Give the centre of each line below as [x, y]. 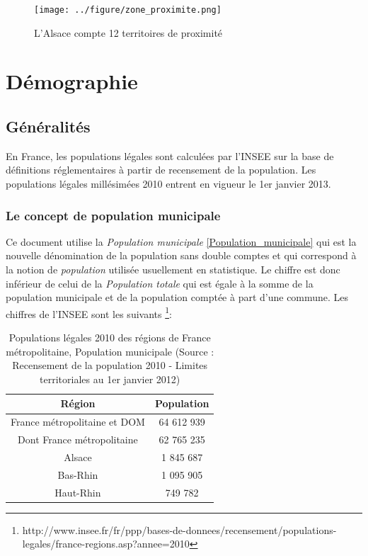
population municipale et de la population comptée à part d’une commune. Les [177, 297]
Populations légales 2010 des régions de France [110, 337]
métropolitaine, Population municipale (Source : [110, 351]
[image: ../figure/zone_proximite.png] [128, 10]
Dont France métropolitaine [78, 439]
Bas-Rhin [78, 474]
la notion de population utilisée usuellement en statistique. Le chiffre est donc [173, 270]
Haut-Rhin [78, 492]
